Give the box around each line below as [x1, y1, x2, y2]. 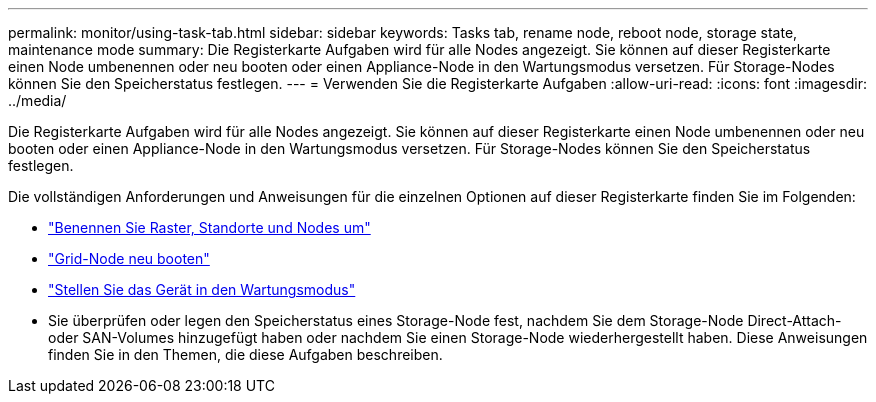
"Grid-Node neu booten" [48, 250, 210, 267]
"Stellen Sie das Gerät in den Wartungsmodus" [48, 281, 356, 298]
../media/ [8, 92, 67, 109]
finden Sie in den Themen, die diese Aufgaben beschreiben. [48, 346, 443, 363]
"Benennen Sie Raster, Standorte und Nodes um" [48, 219, 371, 236]
